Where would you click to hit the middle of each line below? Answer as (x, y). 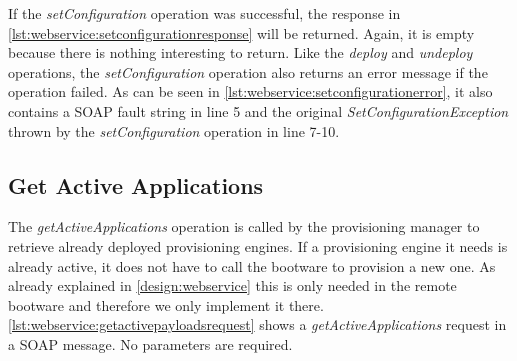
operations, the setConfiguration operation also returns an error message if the (248, 71)
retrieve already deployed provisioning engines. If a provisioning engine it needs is (258, 245)
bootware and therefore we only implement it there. (166, 304)
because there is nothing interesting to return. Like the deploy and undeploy (240, 52)
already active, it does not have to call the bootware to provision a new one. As (252, 265)
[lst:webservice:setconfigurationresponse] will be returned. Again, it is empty (241, 32)
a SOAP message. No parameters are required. (150, 343)
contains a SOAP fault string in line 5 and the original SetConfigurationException (258, 110)
